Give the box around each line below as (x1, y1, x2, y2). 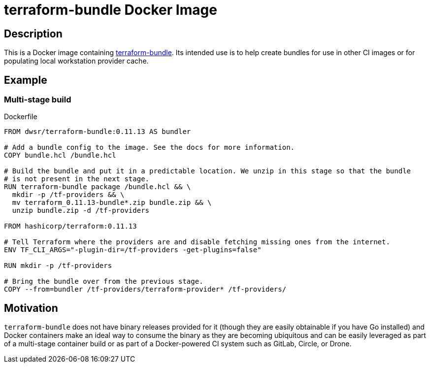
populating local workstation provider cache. (4, 57, 149, 66)
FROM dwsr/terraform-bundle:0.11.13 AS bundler (4, 128, 191, 136)
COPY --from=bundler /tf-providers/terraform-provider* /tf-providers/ (4, 285, 287, 294)
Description (4, 27, 63, 40)
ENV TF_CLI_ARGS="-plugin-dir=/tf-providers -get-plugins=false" (4, 246, 262, 254)
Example (4, 73, 47, 86)
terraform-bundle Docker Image (4, 1, 217, 18)
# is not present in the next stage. (4, 175, 150, 183)
